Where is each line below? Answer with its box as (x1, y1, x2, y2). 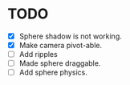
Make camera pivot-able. (18, 41, 102, 50)
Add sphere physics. (18, 67, 87, 77)
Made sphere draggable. (18, 59, 101, 68)
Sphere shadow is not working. (18, 31, 122, 41)
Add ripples (18, 50, 58, 59)
